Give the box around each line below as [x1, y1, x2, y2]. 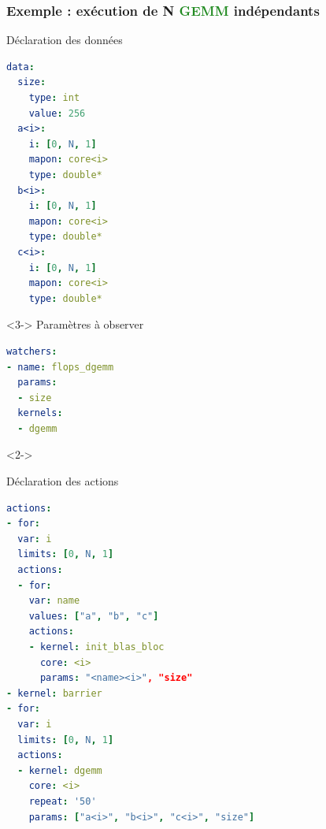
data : [6, 61, 35, 72]
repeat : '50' [28, 795, 97, 807]
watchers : [6, 345, 57, 357]
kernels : [17, 407, 63, 419]
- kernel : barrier [6, 687, 102, 699]
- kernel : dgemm [17, 764, 102, 776]
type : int [28, 92, 80, 103]
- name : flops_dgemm [6, 361, 114, 373]
